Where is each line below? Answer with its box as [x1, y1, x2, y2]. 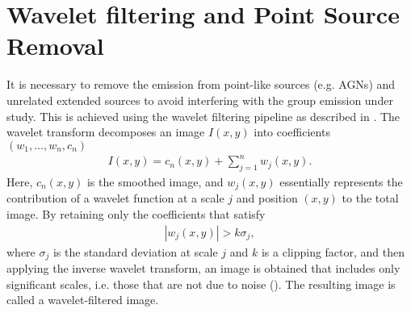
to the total [342, 190, 399, 207]
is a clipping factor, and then [261, 243, 405, 260]
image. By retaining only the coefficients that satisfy [6, 206, 266, 223]
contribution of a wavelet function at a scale [6, 190, 224, 207]
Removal [6, 29, 104, 62]
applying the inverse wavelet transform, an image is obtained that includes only [6, 260, 401, 277]
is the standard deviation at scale [52, 243, 218, 260]
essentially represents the [279, 173, 403, 190]
